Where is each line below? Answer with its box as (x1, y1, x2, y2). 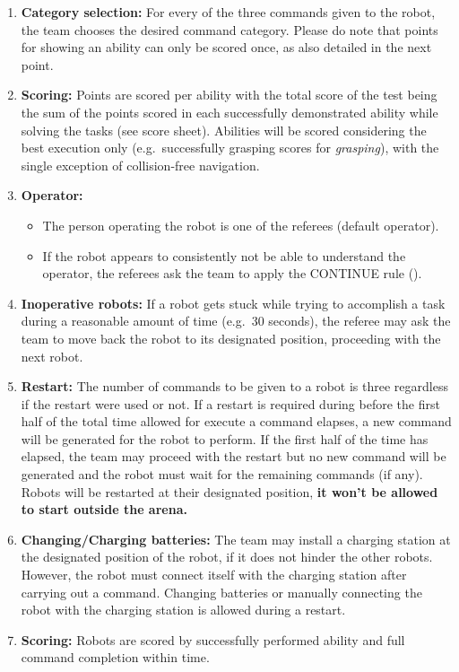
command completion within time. (21, 648, 210, 667)
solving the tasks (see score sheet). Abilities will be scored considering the (21, 120, 427, 139)
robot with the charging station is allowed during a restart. (21, 600, 346, 619)
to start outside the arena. (21, 500, 187, 519)
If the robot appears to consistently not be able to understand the (42, 246, 406, 265)
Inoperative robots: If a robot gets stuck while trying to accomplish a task (21, 293, 446, 312)
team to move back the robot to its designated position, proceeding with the (21, 328, 441, 347)
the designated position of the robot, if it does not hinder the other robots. (21, 547, 433, 566)
